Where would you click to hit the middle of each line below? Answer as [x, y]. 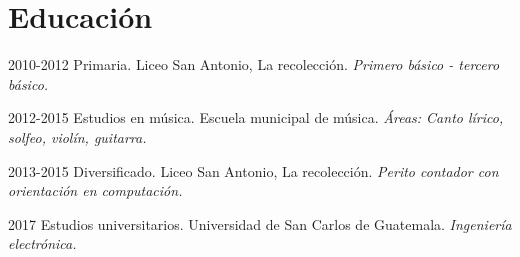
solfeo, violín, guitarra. [77, 136]
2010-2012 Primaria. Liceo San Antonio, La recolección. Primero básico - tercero [254, 64]
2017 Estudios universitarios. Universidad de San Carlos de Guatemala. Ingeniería [260, 223]
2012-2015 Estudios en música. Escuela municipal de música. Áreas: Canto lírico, [256, 117]
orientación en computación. [95, 190]
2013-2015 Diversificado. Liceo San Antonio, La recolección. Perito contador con [253, 170]
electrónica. [42, 243]
